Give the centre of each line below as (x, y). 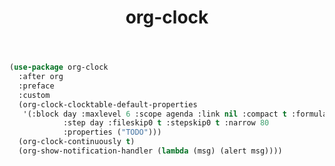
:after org (41, 77)
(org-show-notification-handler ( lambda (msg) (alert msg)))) (150, 151)
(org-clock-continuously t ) (77, 142)
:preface (36, 86)
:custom (34, 95)
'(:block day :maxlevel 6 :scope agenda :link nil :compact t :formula (175, 114)
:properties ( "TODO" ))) (112, 132)
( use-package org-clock (59, 67)
